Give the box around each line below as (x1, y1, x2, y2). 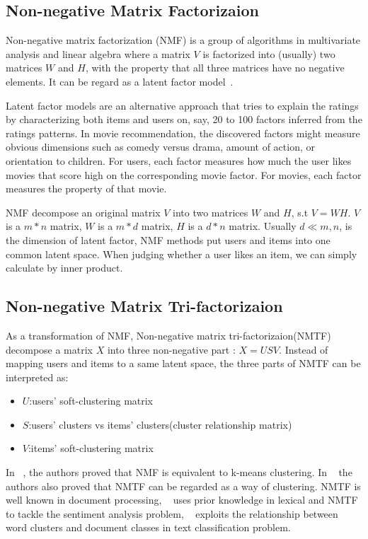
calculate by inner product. (6, 260, 123, 275)
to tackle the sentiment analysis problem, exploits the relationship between (6, 506, 338, 521)
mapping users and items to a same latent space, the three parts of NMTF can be (6, 356, 361, 371)
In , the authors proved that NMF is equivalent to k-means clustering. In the (6, 465, 352, 480)
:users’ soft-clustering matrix (29, 393, 154, 408)
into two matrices (173, 204, 248, 219)
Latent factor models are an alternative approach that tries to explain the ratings (6, 98, 359, 112)
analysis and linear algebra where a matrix (6, 46, 190, 61)
